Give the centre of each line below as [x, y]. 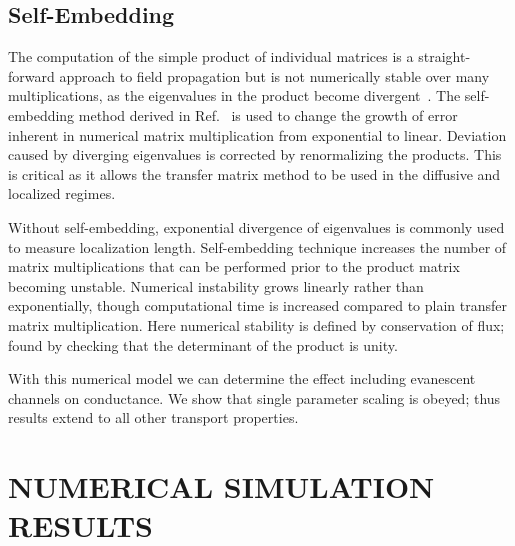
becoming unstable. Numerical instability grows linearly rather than [216, 285]
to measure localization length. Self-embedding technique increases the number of [257, 246]
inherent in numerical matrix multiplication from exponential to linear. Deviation [257, 134]
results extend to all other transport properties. [153, 417]
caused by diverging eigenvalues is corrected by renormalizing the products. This [255, 154]
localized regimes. [62, 193]
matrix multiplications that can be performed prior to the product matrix [234, 266]
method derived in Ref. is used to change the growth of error [268, 114]
